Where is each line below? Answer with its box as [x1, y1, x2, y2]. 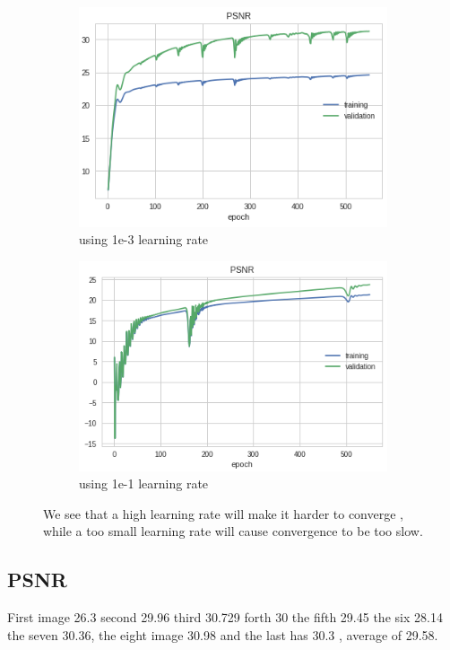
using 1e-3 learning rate [79, 230, 209, 249]
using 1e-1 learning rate [79, 474, 209, 493]
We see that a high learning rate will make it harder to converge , [43, 504, 403, 523]
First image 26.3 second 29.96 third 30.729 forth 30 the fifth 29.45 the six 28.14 [7, 608, 443, 627]
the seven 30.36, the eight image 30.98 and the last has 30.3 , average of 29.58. [7, 625, 438, 644]
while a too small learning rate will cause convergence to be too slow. [43, 522, 423, 540]
